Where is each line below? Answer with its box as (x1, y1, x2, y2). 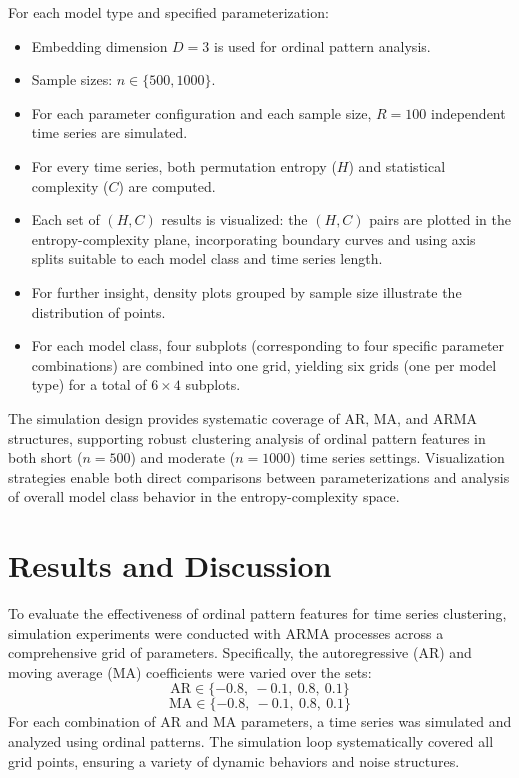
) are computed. (118, 175, 216, 196)
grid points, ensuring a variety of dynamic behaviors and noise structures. (8, 750, 460, 771)
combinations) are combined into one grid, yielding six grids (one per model (31, 354, 497, 375)
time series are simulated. (31, 122, 188, 143)
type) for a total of (31, 374, 147, 395)
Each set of (31, 209, 100, 230)
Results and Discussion (8, 545, 332, 586)
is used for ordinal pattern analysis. (214, 35, 431, 56)
